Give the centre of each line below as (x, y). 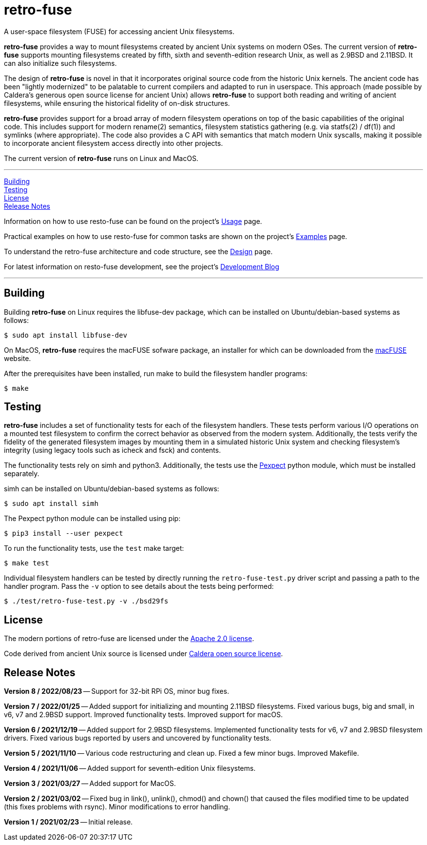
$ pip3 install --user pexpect (64, 533)
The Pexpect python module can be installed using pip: (92, 519)
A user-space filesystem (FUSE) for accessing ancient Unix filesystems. (119, 31)
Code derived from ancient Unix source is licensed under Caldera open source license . (144, 654)
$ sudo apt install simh (51, 504)
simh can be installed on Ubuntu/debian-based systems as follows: (112, 489)
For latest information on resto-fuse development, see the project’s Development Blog (142, 266)
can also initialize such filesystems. (60, 63)
